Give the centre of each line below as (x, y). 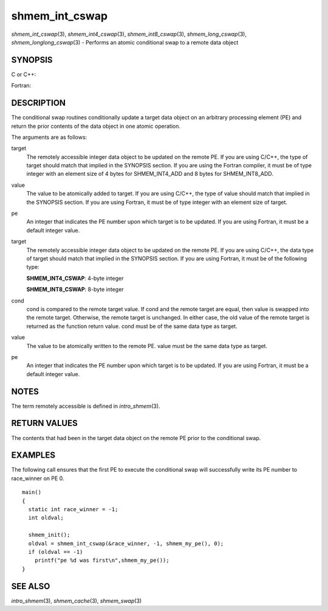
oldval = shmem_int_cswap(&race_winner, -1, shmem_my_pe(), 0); (126, 543)
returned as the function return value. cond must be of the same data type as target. (132, 326)
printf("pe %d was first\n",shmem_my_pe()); (102, 560)
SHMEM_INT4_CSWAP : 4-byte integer (75, 278)
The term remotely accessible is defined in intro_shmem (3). (86, 406)
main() (32, 492)
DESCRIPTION (39, 103)
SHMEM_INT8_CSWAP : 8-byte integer (75, 290)
